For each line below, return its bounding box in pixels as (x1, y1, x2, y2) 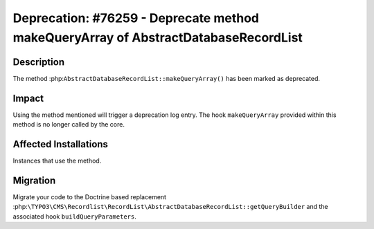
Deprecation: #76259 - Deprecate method (12, 10, 260, 26)
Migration (12, 174, 56, 186)
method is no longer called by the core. (12, 120, 125, 129)
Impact (12, 92, 44, 104)
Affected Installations (12, 138, 109, 150)
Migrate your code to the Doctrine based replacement (12, 192, 166, 201)
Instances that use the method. (12, 156, 102, 165)
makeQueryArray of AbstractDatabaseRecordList (12, 30, 303, 45)
